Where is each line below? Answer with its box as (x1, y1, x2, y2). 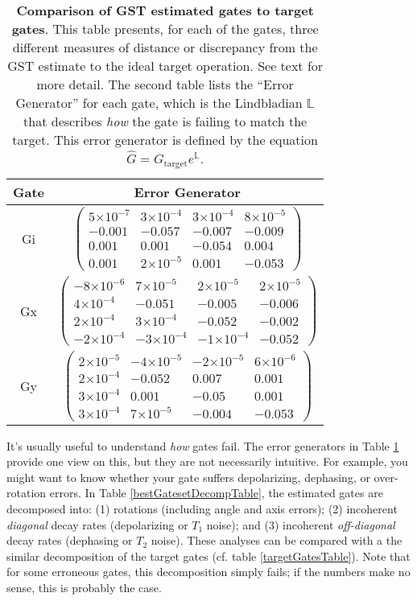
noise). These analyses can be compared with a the (151, 532, 403, 549)
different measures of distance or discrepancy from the (12, 38, 318, 56)
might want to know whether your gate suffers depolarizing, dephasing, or (6, 468, 370, 485)
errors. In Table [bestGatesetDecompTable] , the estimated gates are (49, 484, 383, 501)
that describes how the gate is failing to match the (23, 112, 308, 130)
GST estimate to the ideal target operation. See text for (7, 56, 324, 75)
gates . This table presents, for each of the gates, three (11, 19, 319, 38)
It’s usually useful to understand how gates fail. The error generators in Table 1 (6, 437, 399, 454)
